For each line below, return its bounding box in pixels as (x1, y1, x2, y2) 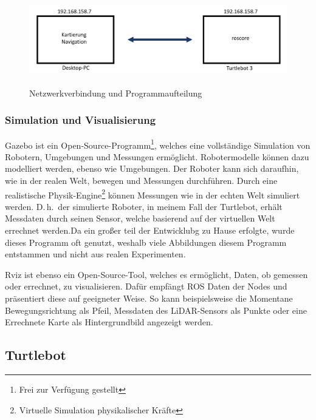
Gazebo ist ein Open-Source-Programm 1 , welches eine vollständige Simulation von (5, 137, 311, 151)
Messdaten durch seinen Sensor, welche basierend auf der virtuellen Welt (5, 212, 275, 225)
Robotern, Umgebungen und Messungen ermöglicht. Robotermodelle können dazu (5, 150, 309, 163)
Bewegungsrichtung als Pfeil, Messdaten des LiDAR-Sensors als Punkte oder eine (5, 303, 307, 316)
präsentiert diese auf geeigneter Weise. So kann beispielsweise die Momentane (5, 292, 293, 305)
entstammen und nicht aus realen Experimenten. (5, 248, 186, 260)
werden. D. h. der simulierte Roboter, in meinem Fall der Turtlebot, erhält (5, 200, 283, 212)
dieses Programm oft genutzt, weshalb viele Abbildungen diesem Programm (5, 235, 287, 248)
